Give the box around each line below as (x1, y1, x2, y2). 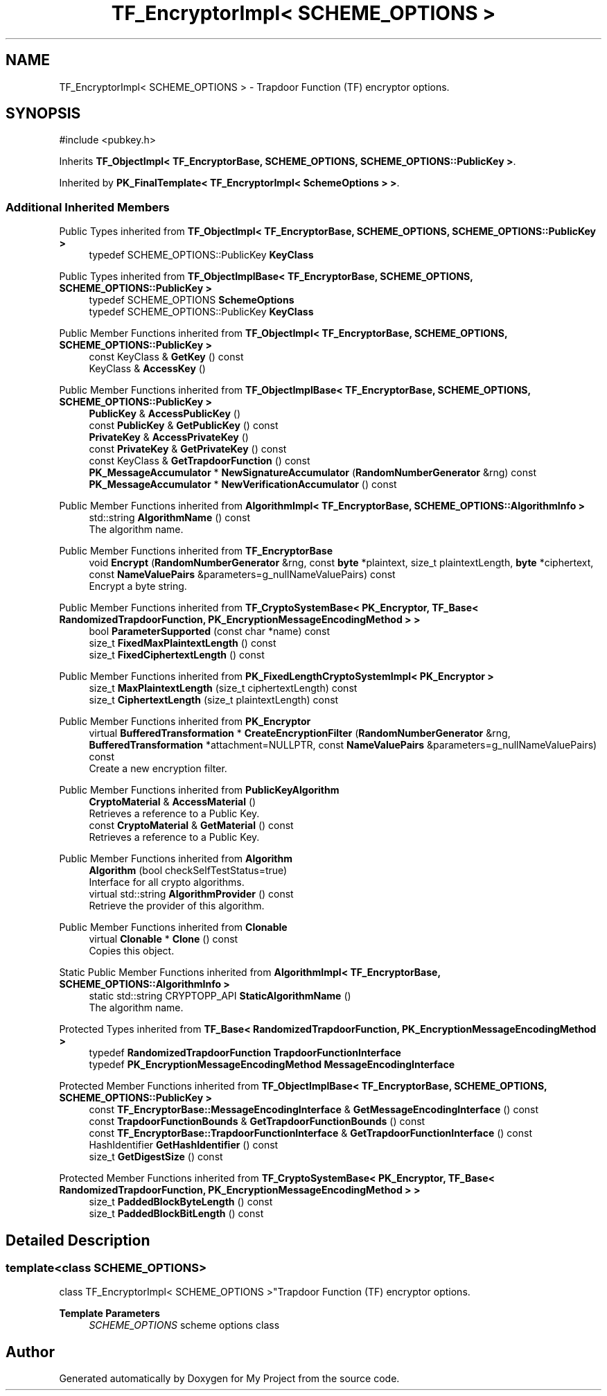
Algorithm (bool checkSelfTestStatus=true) (89, 864, 288, 877)
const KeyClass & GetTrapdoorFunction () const (89, 455, 310, 467)
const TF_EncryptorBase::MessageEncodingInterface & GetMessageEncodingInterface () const (89, 1103, 539, 1116)
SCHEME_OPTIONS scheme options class (89, 1319, 280, 1332)
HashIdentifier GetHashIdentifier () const (89, 1139, 279, 1151)
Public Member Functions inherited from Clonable (59, 921, 288, 934)
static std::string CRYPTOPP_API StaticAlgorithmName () (89, 990, 351, 1002)
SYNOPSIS (6, 105, 81, 123)
